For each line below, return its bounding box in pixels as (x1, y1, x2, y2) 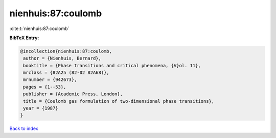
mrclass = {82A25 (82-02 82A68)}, (23, 70, 109, 76)
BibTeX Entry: (9, 35, 39, 41)
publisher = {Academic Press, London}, (23, 91, 123, 97)
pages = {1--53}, (23, 84, 66, 90)
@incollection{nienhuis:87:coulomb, (20, 48, 112, 54)
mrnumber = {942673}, (23, 77, 77, 82)
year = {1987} (23, 105, 58, 112)
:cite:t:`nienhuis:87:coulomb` (9, 25, 70, 32)
